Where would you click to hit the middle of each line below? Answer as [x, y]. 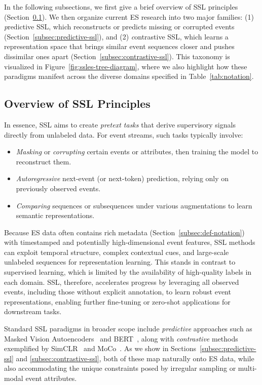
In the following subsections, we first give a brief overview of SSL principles [121, 7]
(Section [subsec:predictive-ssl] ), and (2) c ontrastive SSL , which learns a [116, 36]
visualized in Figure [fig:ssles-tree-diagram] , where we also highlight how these [126, 66]
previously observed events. [58, 188]
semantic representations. [55, 215]
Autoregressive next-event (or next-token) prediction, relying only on [122, 178]
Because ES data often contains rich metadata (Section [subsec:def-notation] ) [124, 232]
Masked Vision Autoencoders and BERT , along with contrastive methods [121, 338]
